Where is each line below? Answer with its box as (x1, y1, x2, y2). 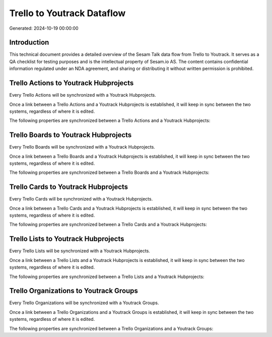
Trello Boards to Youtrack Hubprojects (9, 131, 132, 140)
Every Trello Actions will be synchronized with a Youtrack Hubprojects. (9, 92, 156, 98)
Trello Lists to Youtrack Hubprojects (9, 235, 124, 243)
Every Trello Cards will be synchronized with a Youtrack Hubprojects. (9, 196, 153, 202)
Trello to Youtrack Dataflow (9, 8, 126, 19)
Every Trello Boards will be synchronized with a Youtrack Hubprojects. (9, 144, 156, 150)
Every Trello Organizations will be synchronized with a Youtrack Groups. (9, 300, 159, 306)
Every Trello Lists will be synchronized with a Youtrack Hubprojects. (9, 248, 151, 254)
